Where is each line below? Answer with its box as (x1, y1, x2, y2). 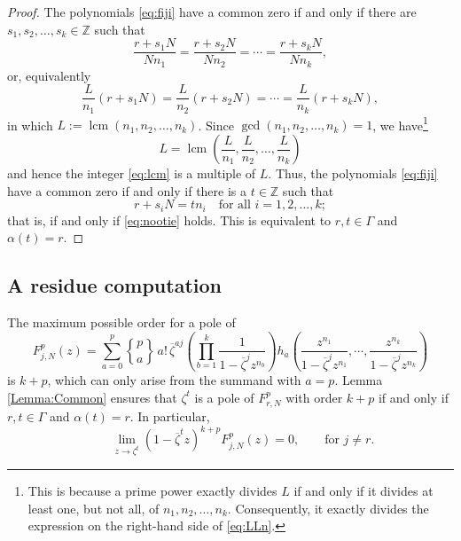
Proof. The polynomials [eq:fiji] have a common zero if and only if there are (7, 3, 417, 20)
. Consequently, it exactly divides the (227, 498, 429, 517)
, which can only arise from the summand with (47, 371, 301, 389)
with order (285, 388, 343, 406)
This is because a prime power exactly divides (27, 481, 277, 499)
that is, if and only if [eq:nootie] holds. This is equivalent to (7, 210, 332, 229)
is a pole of (194, 388, 254, 406)
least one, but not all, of (27, 498, 160, 517)
